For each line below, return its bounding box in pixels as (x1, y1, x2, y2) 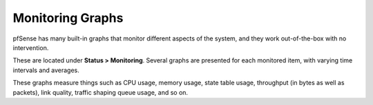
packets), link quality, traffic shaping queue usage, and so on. (12, 88, 189, 96)
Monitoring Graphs (12, 10, 124, 25)
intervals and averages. (12, 66, 79, 74)
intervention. (12, 43, 49, 51)
